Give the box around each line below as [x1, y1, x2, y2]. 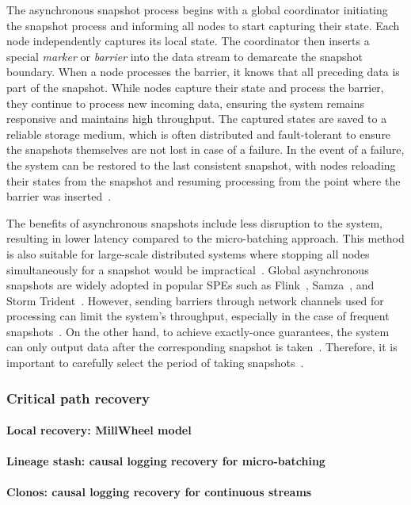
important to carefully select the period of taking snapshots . [6, 354, 304, 371]
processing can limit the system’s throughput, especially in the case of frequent [6, 308, 390, 324]
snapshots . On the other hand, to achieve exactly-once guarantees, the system [6, 323, 390, 339]
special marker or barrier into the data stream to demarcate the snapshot [6, 48, 363, 64]
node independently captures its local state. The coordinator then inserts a [6, 33, 370, 49]
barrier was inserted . [6, 188, 112, 205]
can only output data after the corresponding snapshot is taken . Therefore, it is [6, 339, 398, 355]
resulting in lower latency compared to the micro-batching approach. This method [6, 230, 405, 247]
